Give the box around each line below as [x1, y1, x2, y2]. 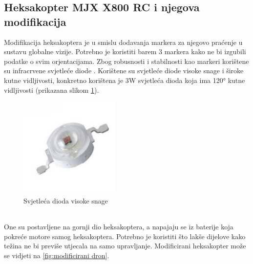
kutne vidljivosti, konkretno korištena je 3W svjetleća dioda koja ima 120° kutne [4, 75, 245, 85]
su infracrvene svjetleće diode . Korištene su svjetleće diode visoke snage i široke [4, 65, 244, 76]
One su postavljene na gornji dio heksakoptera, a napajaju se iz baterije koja [4, 221, 233, 231]
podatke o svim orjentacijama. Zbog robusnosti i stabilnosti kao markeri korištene [4, 56, 249, 66]
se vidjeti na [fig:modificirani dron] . [4, 250, 109, 260]
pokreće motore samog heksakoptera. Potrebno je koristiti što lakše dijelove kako [4, 231, 246, 241]
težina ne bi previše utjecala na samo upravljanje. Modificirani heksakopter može [4, 241, 246, 251]
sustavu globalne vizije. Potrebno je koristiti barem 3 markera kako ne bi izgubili [4, 46, 246, 57]
